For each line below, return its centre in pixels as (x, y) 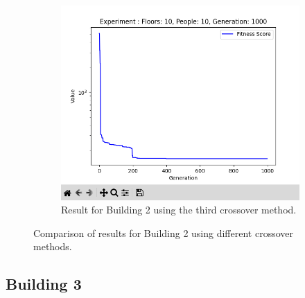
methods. (53, 246)
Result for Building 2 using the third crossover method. (179, 210)
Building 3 (44, 284)
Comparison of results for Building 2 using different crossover (164, 233)
